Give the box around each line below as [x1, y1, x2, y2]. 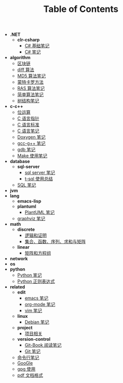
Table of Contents [43, 3, 119, 15]
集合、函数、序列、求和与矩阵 [24, 239, 86, 245]
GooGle [17, 360, 33, 366]
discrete [17, 226, 35, 232]
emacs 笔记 [24, 295, 49, 301]
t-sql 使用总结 [24, 176, 53, 182]
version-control [17, 336, 51, 342]
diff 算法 [17, 67, 35, 73]
